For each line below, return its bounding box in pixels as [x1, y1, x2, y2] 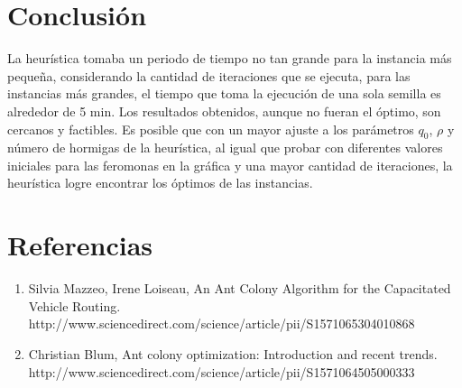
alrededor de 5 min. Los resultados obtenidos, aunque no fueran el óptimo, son [7, 101, 441, 120]
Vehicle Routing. [28, 296, 121, 315]
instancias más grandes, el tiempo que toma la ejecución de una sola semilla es [7, 84, 441, 103]
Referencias [7, 226, 153, 263]
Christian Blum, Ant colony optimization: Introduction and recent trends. [28, 344, 438, 363]
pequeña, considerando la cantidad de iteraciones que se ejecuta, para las [7, 66, 411, 85]
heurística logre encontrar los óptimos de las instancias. [7, 173, 313, 192]
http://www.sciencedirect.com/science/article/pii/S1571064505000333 [28, 362, 415, 381]
